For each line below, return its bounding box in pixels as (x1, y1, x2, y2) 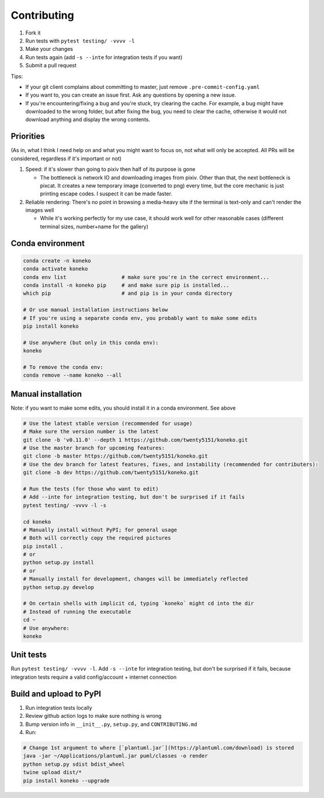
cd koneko (23, 518, 51, 525)
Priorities (11, 132, 45, 142)
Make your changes (25, 46, 73, 53)
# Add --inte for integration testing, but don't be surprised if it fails (23, 494, 245, 500)
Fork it (25, 29, 41, 36)
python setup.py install (23, 559, 95, 566)
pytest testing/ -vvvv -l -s (23, 502, 107, 508)
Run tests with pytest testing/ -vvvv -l (25, 37, 135, 44)
